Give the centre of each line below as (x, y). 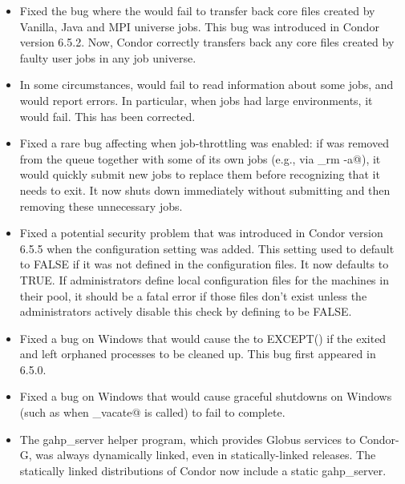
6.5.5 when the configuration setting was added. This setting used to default (207, 248)
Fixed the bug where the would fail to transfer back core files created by (197, 10)
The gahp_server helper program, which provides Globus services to (188, 439)
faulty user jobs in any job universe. (108, 57)
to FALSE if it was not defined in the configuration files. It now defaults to (204, 264)
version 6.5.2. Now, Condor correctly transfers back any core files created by (207, 42)
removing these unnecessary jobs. (101, 206)
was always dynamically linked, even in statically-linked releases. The (206, 455)
